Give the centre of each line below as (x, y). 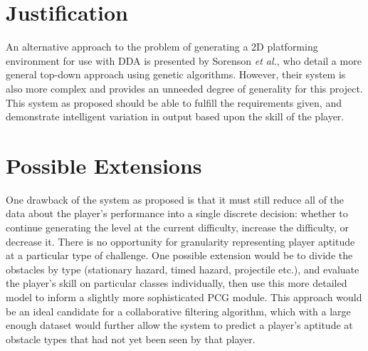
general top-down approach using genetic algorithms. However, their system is (176, 74)
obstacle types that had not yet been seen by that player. (131, 339)
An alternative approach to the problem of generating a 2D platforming (162, 47)
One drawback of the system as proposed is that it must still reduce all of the (175, 199)
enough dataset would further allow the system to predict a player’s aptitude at (179, 325)
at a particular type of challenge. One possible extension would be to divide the (179, 255)
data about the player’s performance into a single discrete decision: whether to (177, 213)
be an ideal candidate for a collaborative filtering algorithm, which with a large (178, 311)
